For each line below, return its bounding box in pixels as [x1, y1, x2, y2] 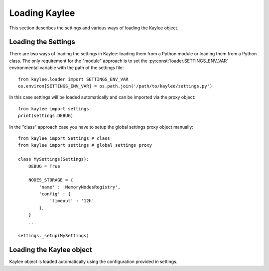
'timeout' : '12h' [49, 198, 95, 204]
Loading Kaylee [9, 7, 75, 18]
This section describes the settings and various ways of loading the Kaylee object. [9, 25, 179, 31]
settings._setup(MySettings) [18, 233, 89, 239]
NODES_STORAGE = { [28, 177, 74, 183]
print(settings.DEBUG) [18, 113, 74, 119]
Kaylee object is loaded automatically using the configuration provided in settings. [9, 259, 178, 265]
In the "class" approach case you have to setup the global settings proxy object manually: [9, 124, 194, 130]
